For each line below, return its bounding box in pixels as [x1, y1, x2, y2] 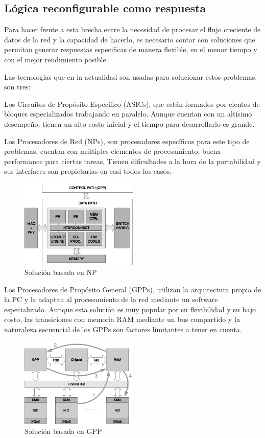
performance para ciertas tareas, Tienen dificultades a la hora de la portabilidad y [4, 155, 261, 166]
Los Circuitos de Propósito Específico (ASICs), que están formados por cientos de [4, 98, 260, 109]
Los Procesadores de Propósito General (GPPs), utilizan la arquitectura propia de [4, 284, 261, 294]
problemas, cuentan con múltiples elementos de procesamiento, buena [4, 146, 221, 156]
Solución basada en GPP [25, 426, 102, 436]
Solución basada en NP [25, 267, 97, 278]
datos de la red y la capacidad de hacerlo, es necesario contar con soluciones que [4, 34, 255, 44]
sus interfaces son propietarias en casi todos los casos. [4, 166, 172, 176]
